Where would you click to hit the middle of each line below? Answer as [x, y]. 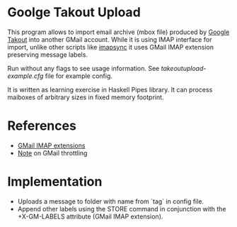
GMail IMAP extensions [51, 145]
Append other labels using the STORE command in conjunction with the [122, 209]
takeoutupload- [184, 68]
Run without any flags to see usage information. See [83, 68]
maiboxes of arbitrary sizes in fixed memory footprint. [86, 97]
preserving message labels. [48, 55]
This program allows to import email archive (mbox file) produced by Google [118, 32]
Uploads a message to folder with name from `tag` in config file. [110, 201]
